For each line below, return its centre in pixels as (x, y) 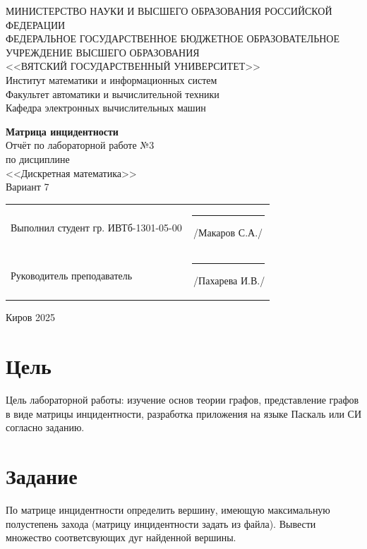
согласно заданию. (45, 427)
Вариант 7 (28, 187)
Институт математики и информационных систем (112, 79)
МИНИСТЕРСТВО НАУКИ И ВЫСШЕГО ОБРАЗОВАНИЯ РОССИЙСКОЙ (169, 11)
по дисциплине (38, 158)
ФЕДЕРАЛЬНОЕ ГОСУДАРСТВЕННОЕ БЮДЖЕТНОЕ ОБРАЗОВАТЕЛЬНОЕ (173, 38)
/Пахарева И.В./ (229, 280)
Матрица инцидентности (62, 131)
